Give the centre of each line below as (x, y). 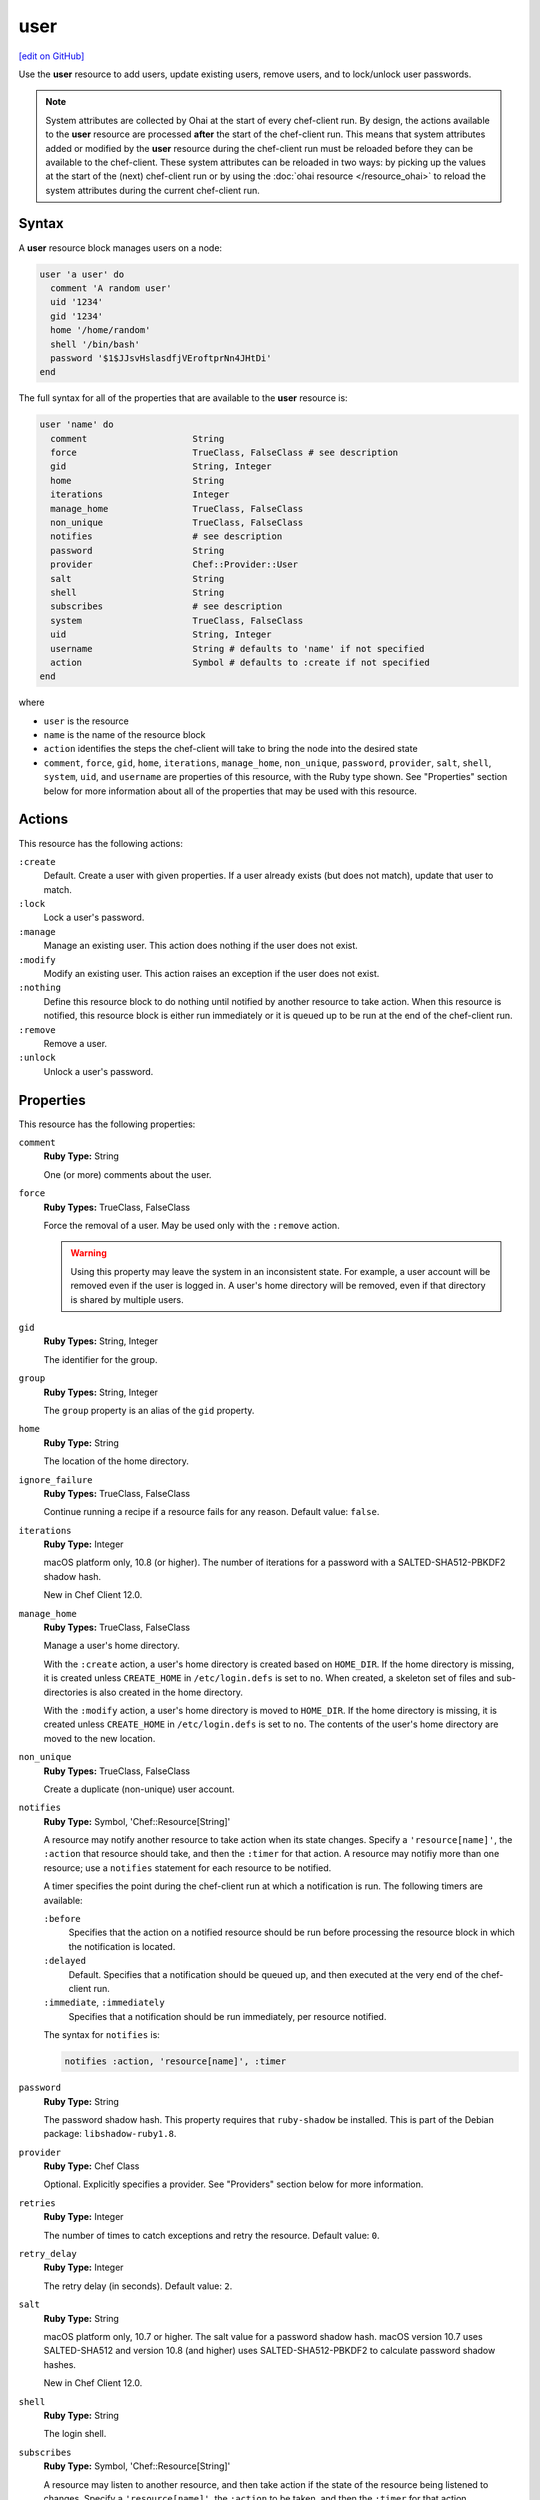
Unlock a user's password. (98, 1071)
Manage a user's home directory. (111, 1646)
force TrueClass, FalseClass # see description (224, 453)
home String (137, 480)
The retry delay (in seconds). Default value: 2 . (138, 2286)
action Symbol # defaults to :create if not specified (240, 662)
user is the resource (86, 721)
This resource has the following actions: (101, 843)
